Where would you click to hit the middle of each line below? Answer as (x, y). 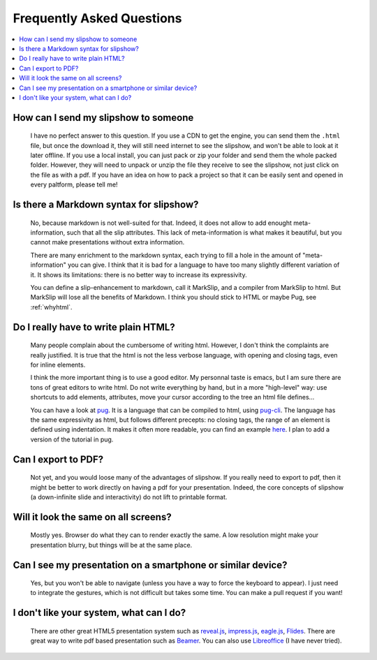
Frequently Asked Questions (97, 18)
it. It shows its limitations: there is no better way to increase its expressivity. (139, 274)
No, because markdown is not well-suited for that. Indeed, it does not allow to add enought (161, 223)
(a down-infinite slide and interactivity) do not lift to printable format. (129, 497)
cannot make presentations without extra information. (108, 242)
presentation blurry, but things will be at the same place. (111, 545)
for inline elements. (58, 365)
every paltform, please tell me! (74, 184)
